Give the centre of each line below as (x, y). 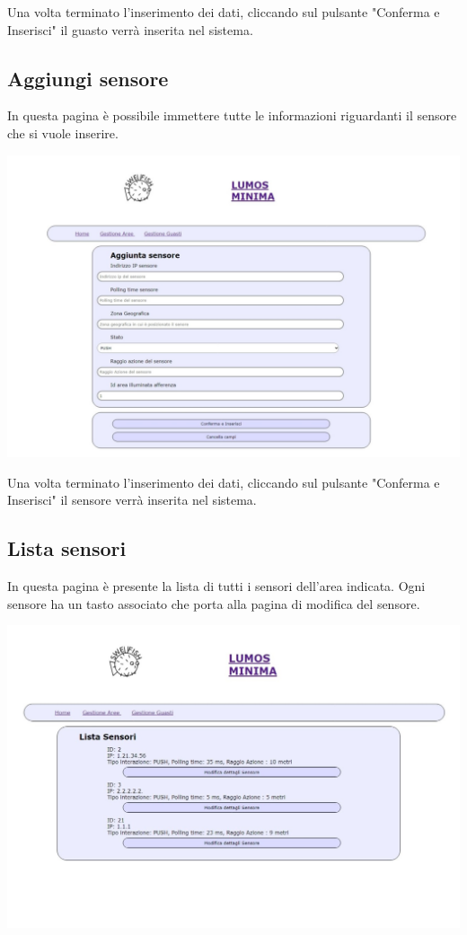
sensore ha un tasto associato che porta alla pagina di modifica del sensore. (214, 603)
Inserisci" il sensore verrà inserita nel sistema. (132, 500)
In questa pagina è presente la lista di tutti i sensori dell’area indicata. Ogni (216, 586)
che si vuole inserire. (63, 132)
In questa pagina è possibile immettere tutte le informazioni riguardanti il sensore (232, 115)
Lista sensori (67, 548)
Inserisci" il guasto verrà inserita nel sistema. (130, 29)
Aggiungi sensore (88, 78)
